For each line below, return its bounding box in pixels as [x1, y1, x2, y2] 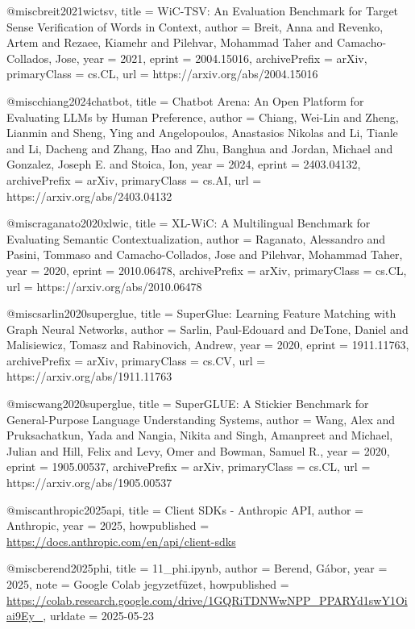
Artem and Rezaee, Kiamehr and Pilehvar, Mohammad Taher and [6, 34, 334, 51]
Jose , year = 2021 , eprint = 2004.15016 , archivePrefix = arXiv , [55, 49, 367, 66]
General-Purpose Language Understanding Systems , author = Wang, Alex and [6, 410, 396, 427]
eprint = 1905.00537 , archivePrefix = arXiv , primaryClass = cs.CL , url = [6, 458, 371, 475]
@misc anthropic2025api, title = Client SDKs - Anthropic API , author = [6, 501, 363, 518]
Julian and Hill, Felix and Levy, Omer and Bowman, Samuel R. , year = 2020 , [6, 442, 390, 459]
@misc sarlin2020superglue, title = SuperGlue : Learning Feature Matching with [6, 305, 396, 322]
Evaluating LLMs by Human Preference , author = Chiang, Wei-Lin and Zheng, [6, 108, 399, 125]
